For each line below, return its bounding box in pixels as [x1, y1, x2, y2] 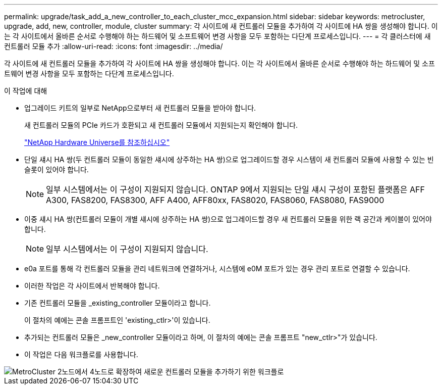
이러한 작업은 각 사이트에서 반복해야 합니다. [24, 281, 160, 290]
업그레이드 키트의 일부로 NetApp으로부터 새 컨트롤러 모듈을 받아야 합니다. [24, 104, 256, 112]
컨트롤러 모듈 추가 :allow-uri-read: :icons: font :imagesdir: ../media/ [4, 42, 223, 51]
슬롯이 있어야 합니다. [24, 165, 89, 174]
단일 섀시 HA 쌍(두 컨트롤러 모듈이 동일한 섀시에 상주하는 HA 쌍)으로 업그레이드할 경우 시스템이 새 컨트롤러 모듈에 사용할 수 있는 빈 [24, 155, 434, 164]
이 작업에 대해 [4, 86, 47, 95]
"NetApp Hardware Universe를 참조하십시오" [24, 138, 170, 147]
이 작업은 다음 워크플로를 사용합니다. [24, 350, 138, 359]
